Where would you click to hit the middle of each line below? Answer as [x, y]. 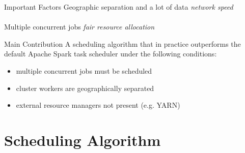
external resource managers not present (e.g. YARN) [98, 105]
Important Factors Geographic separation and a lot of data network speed [119, 7]
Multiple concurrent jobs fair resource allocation [79, 27]
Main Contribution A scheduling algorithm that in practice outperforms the [122, 43]
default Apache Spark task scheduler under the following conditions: [111, 54]
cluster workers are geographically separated [85, 88]
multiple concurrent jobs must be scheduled [84, 70]
